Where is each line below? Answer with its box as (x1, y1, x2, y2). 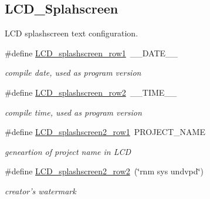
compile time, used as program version (5, 106, 142, 118)
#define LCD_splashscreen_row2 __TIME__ (5, 86, 177, 98)
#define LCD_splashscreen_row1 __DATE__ (5, 46, 178, 59)
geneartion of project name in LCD (5, 145, 131, 157)
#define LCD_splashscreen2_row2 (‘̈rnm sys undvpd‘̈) (5, 165, 204, 177)
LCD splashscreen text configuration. (5, 27, 138, 39)
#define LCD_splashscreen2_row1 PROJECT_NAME (5, 126, 205, 138)
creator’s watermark (5, 184, 76, 197)
